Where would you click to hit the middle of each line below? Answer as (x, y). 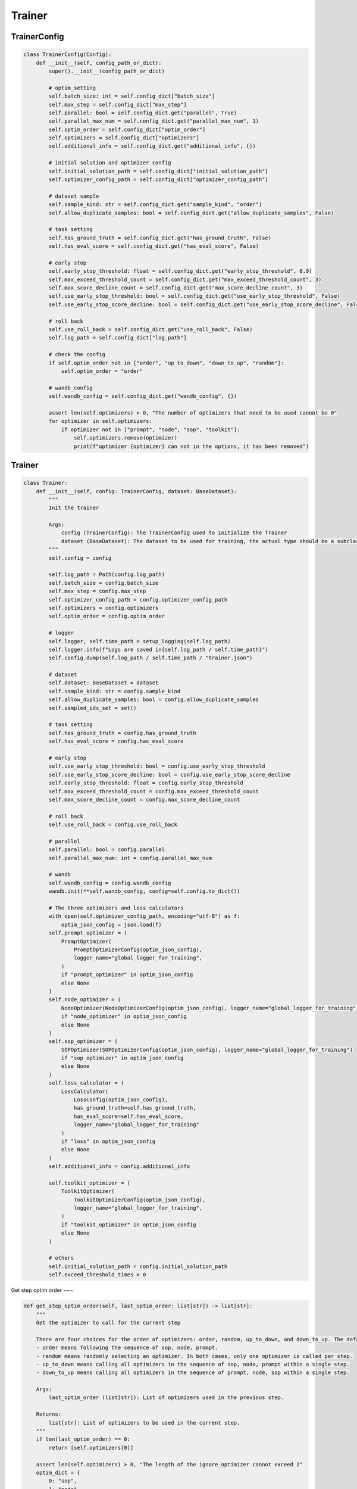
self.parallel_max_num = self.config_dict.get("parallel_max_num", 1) (154, 121)
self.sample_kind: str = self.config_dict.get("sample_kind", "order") (155, 205)
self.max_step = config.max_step (97, 591)
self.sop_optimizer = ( (83, 1041)
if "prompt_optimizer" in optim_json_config (127, 975)
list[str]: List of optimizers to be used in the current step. (144, 1423)
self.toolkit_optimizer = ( (90, 1183)
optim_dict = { (58, 1473)
